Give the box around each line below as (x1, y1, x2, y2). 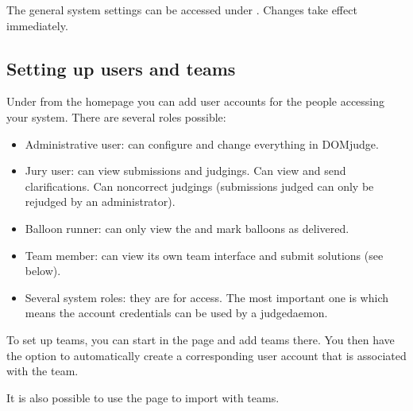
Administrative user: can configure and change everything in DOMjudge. (25, 135, 379, 152)
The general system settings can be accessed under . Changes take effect (6, 2, 357, 17)
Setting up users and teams (6, 56, 236, 80)
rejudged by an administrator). (25, 193, 176, 210)
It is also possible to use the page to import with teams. (6, 389, 280, 405)
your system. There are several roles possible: (6, 108, 226, 125)
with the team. (6, 363, 79, 379)
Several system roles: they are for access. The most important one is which (25, 289, 389, 305)
